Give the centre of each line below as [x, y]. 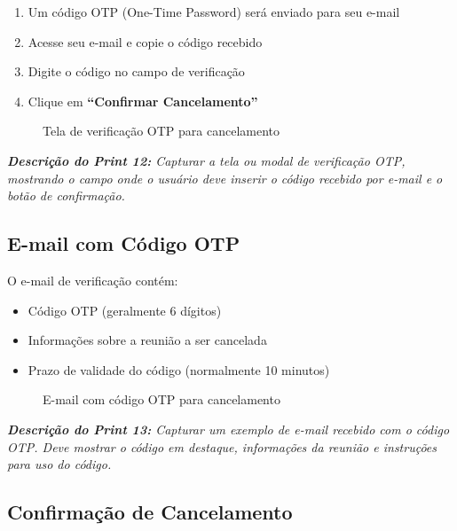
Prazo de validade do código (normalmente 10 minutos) [179, 369]
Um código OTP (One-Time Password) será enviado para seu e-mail [214, 12]
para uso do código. [59, 464]
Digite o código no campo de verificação [136, 71]
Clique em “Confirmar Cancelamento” [143, 101]
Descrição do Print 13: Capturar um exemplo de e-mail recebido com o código [228, 429]
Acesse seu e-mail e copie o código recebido [145, 41]
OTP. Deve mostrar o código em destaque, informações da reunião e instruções [222, 446]
